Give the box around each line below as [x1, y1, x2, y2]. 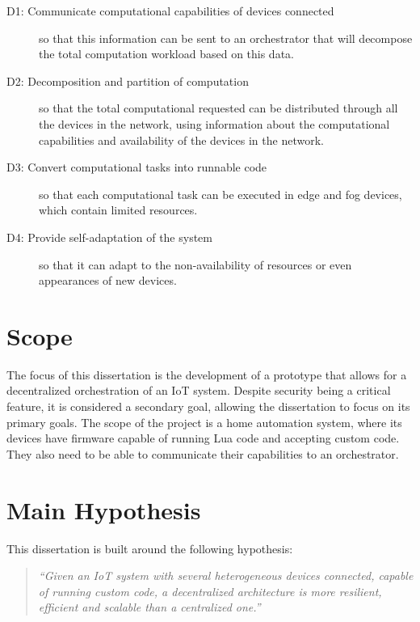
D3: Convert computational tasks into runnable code [6, 159, 267, 176]
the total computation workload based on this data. [39, 45, 294, 62]
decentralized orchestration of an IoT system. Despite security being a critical [6, 382, 391, 399]
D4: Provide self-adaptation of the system [6, 228, 212, 245]
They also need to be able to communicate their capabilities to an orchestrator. [6, 445, 399, 462]
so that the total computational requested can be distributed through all [39, 99, 398, 116]
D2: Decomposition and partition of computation [6, 72, 249, 89]
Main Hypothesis [6, 493, 201, 526]
